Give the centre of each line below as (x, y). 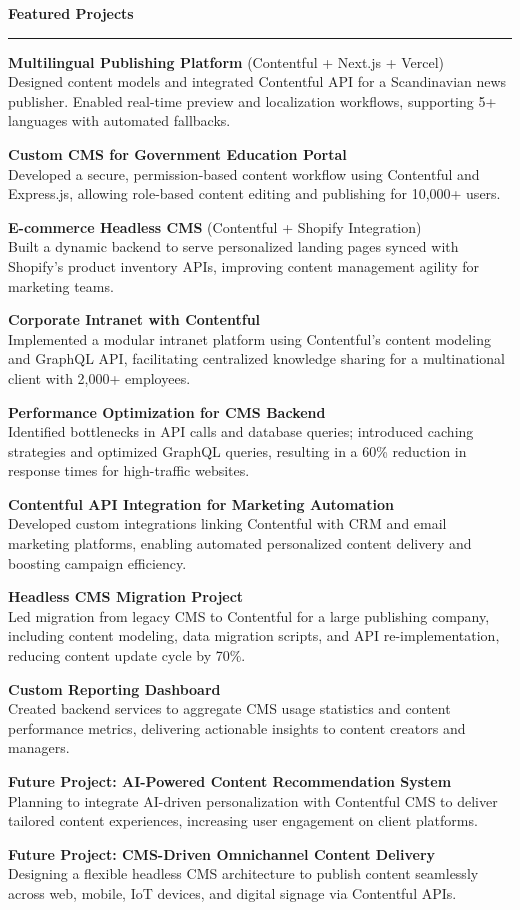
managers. (39, 747)
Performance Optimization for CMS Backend (167, 411)
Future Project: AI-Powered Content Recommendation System (230, 781)
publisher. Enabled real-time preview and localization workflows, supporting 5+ (252, 100)
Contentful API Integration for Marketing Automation (201, 503)
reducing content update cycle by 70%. (127, 655)
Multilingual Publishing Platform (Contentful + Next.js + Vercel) (226, 61)
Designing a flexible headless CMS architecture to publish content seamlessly (243, 873)
